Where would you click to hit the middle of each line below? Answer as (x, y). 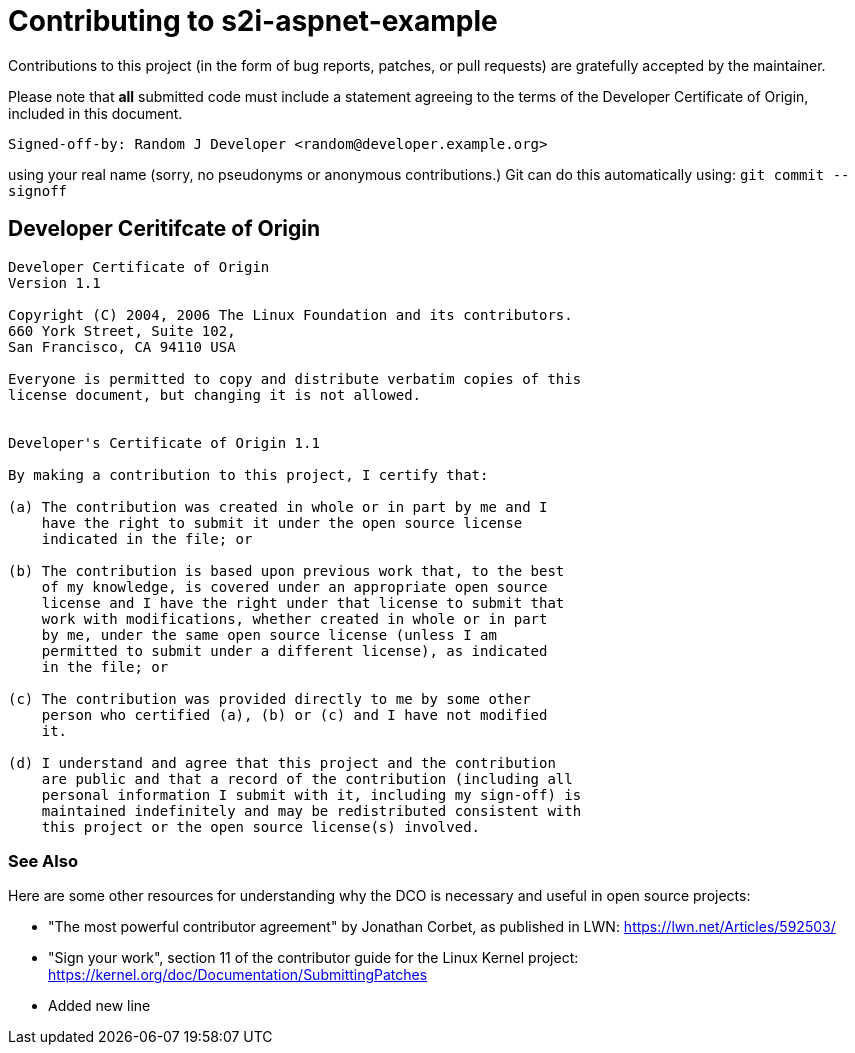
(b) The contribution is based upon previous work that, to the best (286, 570)
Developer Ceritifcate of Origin (164, 229)
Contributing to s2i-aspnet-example (253, 21)
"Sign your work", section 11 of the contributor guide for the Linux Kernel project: (313, 958)
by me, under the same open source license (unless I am (269, 634)
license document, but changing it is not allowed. (215, 394)
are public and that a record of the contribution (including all (307, 778)
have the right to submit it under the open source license (282, 522)
